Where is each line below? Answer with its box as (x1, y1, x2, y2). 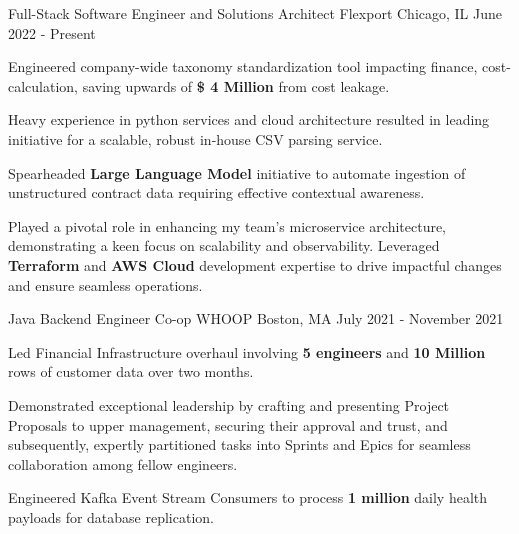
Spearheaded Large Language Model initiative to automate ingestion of (8, 162, 466, 183)
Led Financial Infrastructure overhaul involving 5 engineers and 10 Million (8, 341, 486, 362)
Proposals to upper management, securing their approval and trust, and (8, 414, 448, 435)
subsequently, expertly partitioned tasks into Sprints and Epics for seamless (8, 434, 471, 455)
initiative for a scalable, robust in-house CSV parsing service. (8, 128, 383, 149)
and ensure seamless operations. (8, 274, 203, 295)
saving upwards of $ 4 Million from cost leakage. (82, 75, 390, 96)
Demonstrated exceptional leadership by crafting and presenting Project (8, 394, 450, 415)
